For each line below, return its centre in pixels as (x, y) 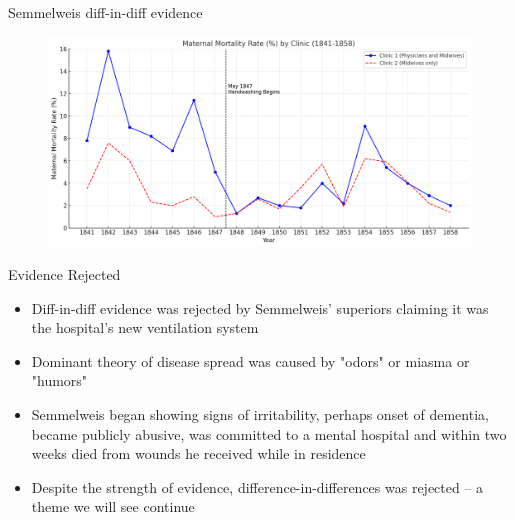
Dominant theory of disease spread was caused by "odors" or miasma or (250, 360)
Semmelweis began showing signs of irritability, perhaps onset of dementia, (260, 414)
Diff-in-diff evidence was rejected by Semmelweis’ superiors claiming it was (260, 307)
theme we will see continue (113, 506)
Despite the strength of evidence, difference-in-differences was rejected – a (257, 486)
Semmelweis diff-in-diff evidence (105, 12)
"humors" (59, 380)
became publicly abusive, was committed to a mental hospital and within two (269, 433)
